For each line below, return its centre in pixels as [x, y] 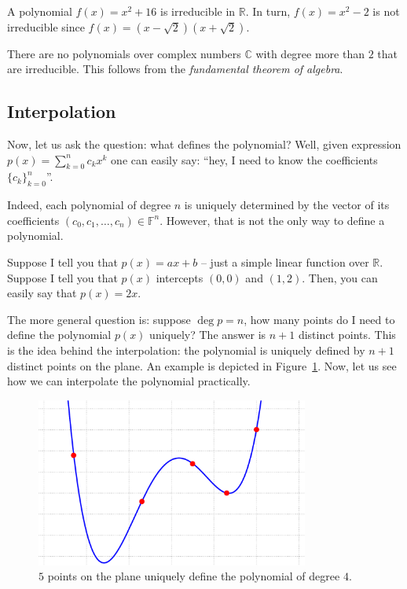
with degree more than [310, 53]
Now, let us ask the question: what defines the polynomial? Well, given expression [204, 144]
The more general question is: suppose [99, 319]
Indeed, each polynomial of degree [89, 205]
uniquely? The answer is [208, 335]
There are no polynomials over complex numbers [124, 53]
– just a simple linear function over [285, 261]
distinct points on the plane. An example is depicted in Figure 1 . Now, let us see [202, 365]
